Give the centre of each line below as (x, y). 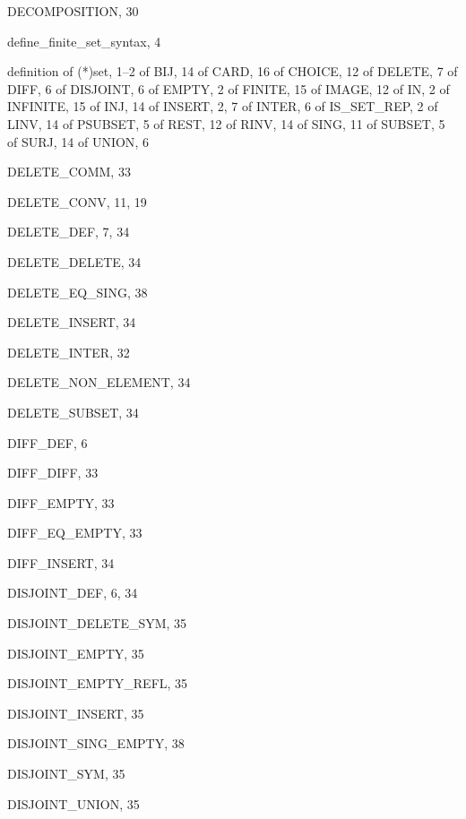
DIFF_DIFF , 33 (53, 473)
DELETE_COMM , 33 (69, 172)
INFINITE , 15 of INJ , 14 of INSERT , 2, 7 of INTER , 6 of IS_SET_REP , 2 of (223, 106)
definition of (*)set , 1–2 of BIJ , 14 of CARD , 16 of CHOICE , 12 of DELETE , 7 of (233, 71)
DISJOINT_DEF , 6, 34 (73, 593)
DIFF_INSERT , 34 (61, 562)
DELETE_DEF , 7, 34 (69, 232)
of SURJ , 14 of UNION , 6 (78, 141)
